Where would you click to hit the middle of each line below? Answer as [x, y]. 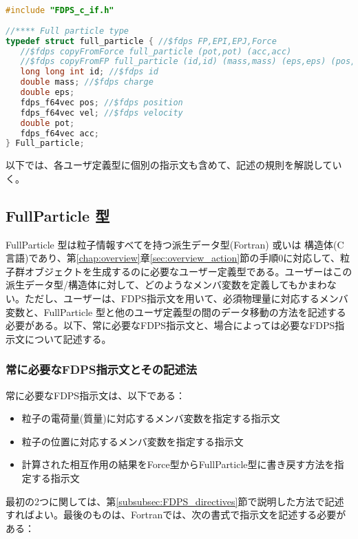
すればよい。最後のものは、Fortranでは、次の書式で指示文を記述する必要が [176, 515]
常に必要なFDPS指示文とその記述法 [102, 369]
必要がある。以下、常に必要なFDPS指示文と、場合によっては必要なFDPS [170, 325]
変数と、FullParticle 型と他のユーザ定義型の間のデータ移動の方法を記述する [176, 311]
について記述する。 [68, 338]
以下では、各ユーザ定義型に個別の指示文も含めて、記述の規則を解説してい [174, 165]
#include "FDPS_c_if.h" [60, 10]
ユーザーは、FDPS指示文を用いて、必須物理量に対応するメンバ [206, 298]
